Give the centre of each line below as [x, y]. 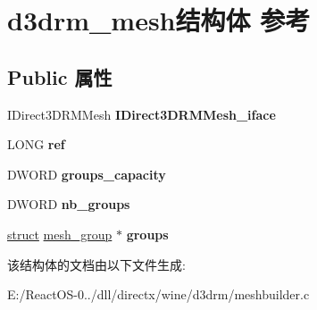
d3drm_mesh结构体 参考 [159, 20]
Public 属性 [60, 76]
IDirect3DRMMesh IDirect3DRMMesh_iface [142, 114]
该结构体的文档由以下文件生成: [96, 264]
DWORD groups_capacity [87, 174]
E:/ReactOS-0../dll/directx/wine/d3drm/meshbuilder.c [158, 294]
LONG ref [36, 144]
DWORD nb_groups [69, 204]
